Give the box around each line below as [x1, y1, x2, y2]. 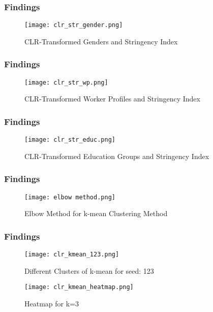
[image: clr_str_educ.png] [24, 136, 115, 144]
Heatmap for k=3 [24, 298, 79, 308]
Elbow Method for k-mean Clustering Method [24, 208, 168, 219]
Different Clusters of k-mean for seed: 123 [24, 265, 154, 276]
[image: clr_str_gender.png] [24, 21, 123, 29]
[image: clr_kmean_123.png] [24, 251, 119, 258]
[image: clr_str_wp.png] [24, 79, 108, 86]
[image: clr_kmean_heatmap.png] [24, 283, 134, 291]
